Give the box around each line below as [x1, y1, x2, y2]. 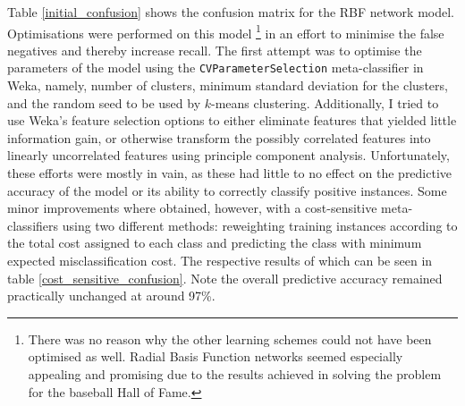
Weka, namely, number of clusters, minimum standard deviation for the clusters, [7, 76, 448, 95]
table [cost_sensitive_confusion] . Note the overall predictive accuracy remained [7, 268, 443, 287]
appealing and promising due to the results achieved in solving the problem [28, 365, 442, 383]
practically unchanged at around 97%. [7, 286, 216, 305]
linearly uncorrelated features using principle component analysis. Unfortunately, [7, 146, 450, 165]
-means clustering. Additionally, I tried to [210, 93, 439, 112]
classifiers [7, 216, 59, 234]
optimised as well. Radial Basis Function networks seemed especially [28, 347, 403, 366]
